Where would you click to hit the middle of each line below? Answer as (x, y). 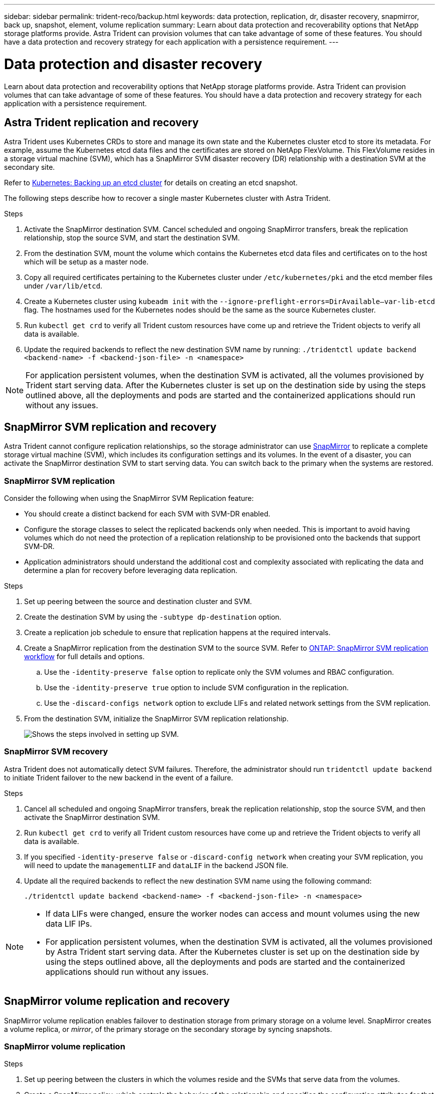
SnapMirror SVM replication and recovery (110, 427)
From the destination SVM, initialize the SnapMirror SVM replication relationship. (156, 718)
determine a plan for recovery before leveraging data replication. (131, 570)
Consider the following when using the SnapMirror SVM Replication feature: (129, 498)
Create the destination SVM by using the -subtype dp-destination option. (153, 617)
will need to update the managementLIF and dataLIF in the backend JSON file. (156, 865)
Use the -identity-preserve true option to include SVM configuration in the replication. (196, 687)
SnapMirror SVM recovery (56, 752)
